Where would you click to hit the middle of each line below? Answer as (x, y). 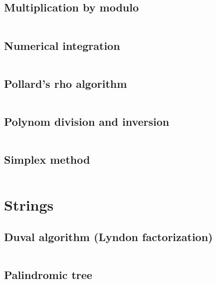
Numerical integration (62, 45)
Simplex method (47, 159)
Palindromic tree (48, 274)
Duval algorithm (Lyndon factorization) (108, 236)
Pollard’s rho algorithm (66, 83)
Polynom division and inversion (87, 121)
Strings (29, 205)
